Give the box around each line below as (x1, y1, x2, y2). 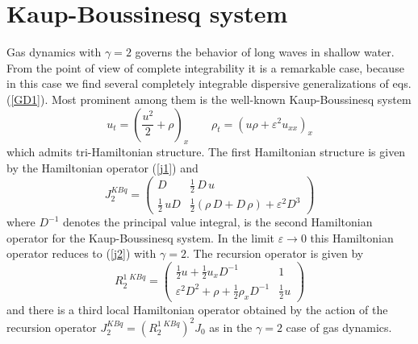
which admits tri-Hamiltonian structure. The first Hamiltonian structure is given (6, 143, 406, 160)
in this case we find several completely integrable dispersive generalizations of (6, 75, 389, 92)
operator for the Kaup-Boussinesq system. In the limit (6, 229, 275, 246)
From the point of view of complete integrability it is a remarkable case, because (6, 59, 404, 76)
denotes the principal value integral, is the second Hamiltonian (63, 213, 373, 230)
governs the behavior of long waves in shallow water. (135, 44, 395, 60)
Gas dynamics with (6, 44, 102, 60)
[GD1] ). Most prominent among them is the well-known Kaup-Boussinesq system (10, 90, 412, 107)
